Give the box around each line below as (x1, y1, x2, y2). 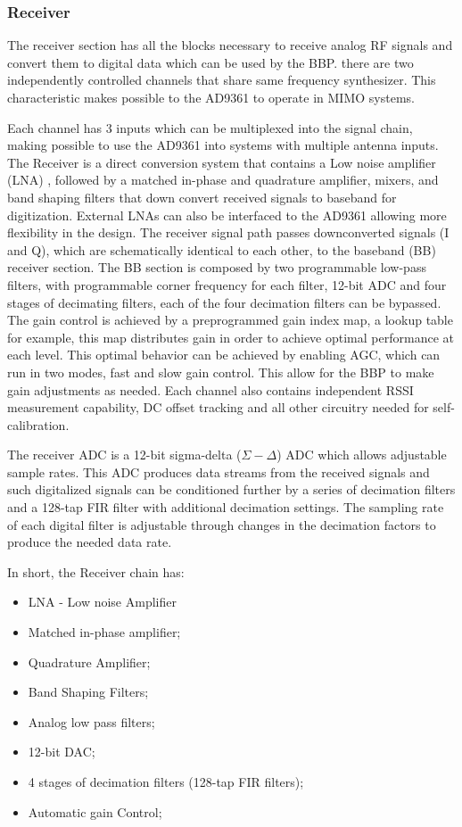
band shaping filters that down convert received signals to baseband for (7, 187, 397, 206)
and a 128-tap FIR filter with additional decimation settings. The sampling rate (7, 498, 444, 517)
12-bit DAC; (28, 742, 95, 761)
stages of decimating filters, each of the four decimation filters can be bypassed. (7, 293, 441, 311)
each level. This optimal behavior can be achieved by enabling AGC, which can (7, 345, 441, 364)
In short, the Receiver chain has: (7, 562, 185, 581)
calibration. (7, 415, 70, 434)
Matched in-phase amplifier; (28, 623, 181, 641)
